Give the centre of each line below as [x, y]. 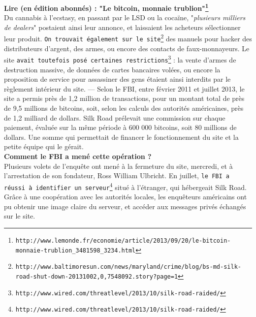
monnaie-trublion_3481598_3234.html [76, 250]
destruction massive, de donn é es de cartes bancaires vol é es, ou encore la [112, 69]
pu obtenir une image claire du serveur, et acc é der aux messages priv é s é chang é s [125, 206]
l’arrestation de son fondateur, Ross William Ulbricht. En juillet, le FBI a [117, 175]
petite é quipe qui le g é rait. [44, 146]
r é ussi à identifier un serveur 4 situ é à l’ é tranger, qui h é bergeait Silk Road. [125, 186]
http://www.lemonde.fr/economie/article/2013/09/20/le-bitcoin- [123, 240]
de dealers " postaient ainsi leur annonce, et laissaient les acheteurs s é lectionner [122, 27]
